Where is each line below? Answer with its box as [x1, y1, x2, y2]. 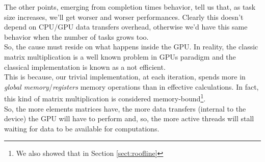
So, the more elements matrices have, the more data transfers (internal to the [4, 103, 246, 114]
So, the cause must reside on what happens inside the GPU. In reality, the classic [4, 41, 258, 52]
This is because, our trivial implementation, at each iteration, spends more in [4, 71, 246, 82]
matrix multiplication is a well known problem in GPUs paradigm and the [4, 51, 236, 62]
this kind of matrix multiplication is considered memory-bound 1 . [4, 92, 206, 103]
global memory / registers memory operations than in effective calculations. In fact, [4, 81, 259, 92]
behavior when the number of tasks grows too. [4, 31, 149, 42]
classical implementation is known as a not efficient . [4, 61, 166, 72]
